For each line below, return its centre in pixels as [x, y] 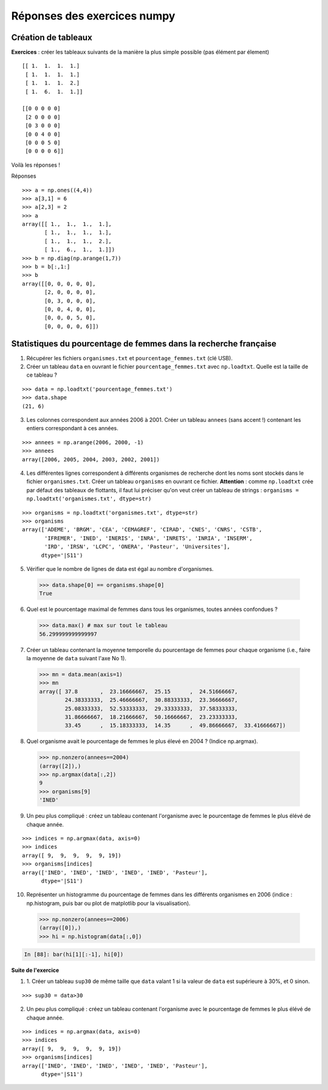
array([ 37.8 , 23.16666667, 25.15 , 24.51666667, [138, 691]
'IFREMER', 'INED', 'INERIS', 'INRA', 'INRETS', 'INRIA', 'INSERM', [149, 538]
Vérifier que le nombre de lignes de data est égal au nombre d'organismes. [120, 568]
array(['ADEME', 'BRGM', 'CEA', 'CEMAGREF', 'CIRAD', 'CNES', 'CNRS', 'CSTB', [142, 530]
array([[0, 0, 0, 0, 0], [59, 284]
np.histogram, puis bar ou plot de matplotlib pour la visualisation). [108, 903]
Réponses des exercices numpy [93, 16]
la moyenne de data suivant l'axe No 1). [77, 658]
